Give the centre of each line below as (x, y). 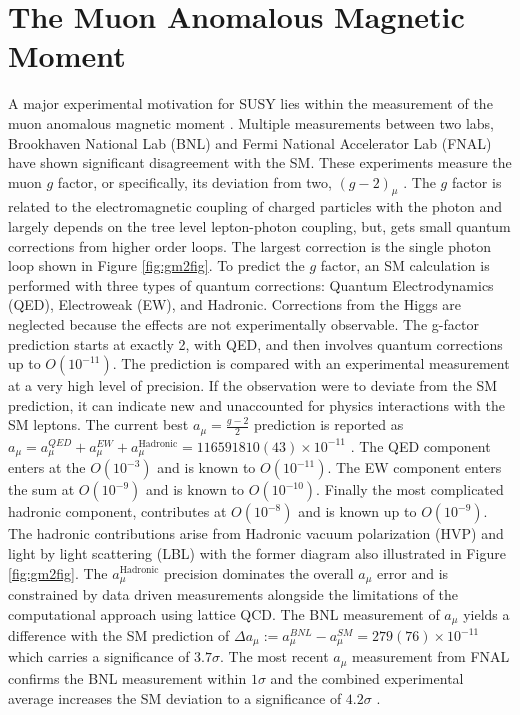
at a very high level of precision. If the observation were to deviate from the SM (253, 385)
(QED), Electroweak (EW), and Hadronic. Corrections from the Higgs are (235, 304)
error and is (413, 572)
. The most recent (274, 656)
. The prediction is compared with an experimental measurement (311, 363)
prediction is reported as (329, 424)
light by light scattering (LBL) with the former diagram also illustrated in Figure (257, 552)
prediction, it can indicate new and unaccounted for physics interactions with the (256, 404)
